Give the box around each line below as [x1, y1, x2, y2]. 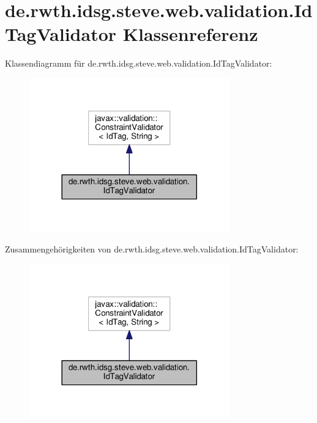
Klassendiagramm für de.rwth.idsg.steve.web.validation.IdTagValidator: [5, 57, 272, 70]
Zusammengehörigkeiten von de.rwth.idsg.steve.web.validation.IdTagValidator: [5, 243, 299, 256]
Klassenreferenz [122, 21, 258, 46]
